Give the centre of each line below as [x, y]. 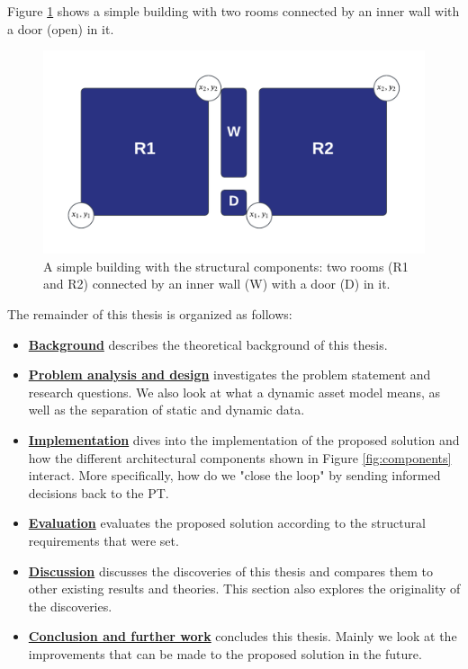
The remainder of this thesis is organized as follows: [150, 314]
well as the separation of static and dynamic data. [166, 410]
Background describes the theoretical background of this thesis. [208, 344]
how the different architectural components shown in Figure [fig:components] [240, 457]
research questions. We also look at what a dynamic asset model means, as [234, 392]
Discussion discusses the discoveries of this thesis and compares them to [230, 571]
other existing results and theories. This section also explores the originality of [244, 589]
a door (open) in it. [61, 28]
